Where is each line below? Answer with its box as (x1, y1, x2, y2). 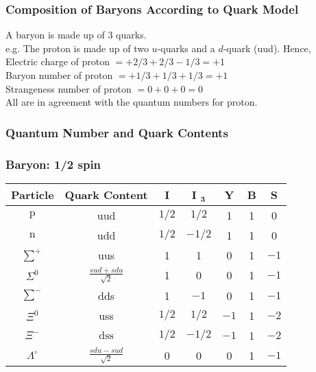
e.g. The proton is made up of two (5, 40, 149, 55)
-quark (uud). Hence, (223, 40, 311, 55)
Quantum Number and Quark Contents (5, 124, 228, 141)
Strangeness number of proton (5, 81, 132, 95)
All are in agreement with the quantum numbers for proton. (5, 95, 258, 109)
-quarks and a (157, 40, 215, 55)
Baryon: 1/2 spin (5, 155, 101, 172)
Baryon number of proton (5, 68, 113, 82)
